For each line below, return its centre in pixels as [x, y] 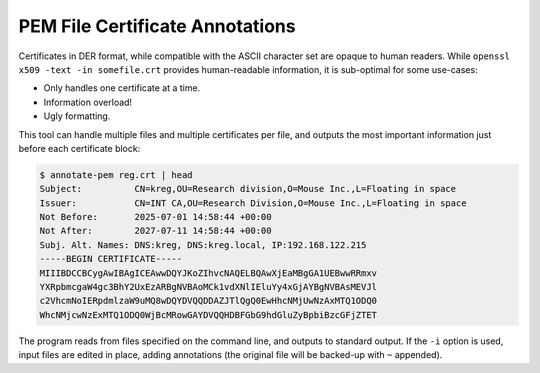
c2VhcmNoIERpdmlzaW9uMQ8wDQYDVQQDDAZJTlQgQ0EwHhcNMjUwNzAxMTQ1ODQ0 [208, 301]
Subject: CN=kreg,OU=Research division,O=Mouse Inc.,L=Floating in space [248, 189]
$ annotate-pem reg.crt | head [116, 174]
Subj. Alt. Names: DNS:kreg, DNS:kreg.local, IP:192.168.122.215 [203, 244]
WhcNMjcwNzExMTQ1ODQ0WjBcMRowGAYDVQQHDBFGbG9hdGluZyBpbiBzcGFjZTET [208, 314]
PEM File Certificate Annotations [157, 26]
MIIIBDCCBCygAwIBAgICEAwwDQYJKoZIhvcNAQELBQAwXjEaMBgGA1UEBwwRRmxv [208, 273]
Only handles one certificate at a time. [122, 88]
